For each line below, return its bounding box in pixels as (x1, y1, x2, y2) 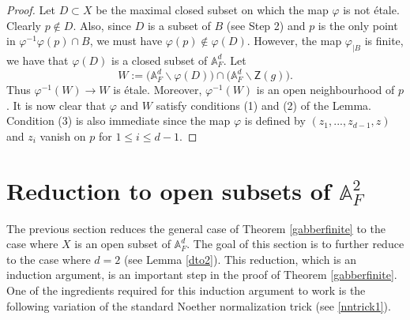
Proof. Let (6, 2, 55, 17)
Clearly (6, 17, 41, 33)
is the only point (318, 17, 398, 33)
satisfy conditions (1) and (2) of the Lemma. (156, 96, 371, 113)
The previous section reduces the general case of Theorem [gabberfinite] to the (6, 220, 386, 236)
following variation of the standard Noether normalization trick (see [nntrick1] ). (6, 297, 391, 314)
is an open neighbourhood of (256, 81, 395, 98)
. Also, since (73, 17, 132, 33)
